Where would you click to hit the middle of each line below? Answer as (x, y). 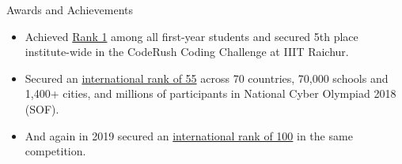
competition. (55, 151)
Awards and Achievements (70, 9)
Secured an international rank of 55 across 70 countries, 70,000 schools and (207, 78)
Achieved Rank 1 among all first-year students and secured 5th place (192, 36)
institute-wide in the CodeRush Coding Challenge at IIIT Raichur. (187, 52)
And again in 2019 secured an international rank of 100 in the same (189, 135)
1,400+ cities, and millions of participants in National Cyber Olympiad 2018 (210, 93)
